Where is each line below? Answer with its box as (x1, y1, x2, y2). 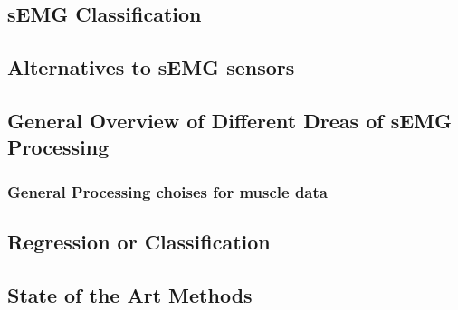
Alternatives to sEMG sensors (7, 53, 295, 81)
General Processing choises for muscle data (7, 180, 328, 202)
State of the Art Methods (7, 280, 253, 308)
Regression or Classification (7, 227, 271, 255)
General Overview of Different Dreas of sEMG (7, 106, 452, 134)
